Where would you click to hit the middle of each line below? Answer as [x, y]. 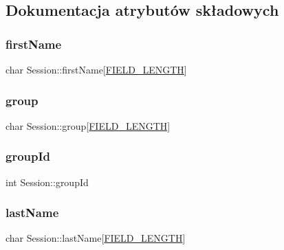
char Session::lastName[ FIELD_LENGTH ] [96, 238]
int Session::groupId [47, 182]
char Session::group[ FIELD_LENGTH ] [88, 125]
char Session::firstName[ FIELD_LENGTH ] [96, 69]
